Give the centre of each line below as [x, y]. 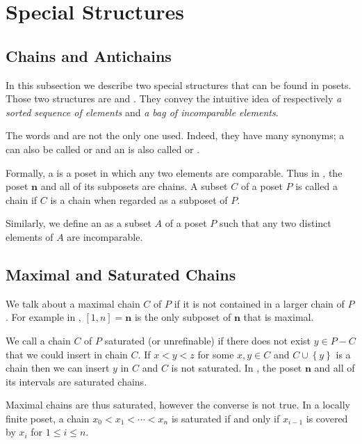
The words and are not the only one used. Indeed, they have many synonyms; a [175, 135]
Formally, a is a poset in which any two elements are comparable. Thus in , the [174, 172]
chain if [22, 199]
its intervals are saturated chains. [76, 381]
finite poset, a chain [48, 418]
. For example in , [43, 317]
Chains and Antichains [89, 55]
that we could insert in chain [67, 354]
